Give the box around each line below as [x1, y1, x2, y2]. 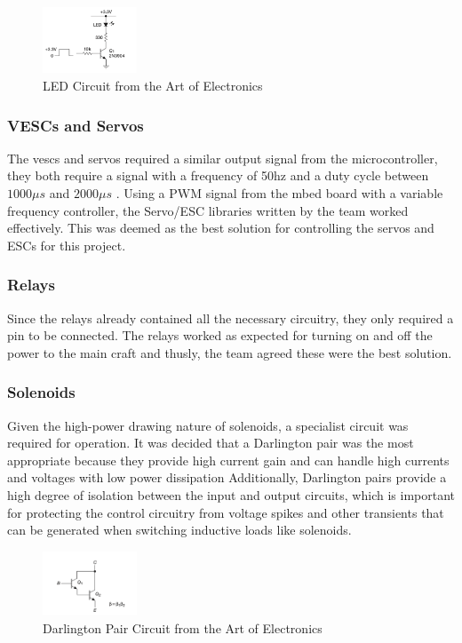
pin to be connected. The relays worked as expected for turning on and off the [7, 326, 433, 345]
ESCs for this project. [7, 235, 126, 254]
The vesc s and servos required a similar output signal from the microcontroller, [7, 148, 438, 167]
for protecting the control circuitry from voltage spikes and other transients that [7, 503, 444, 521]
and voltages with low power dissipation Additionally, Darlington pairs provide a [7, 468, 447, 487]
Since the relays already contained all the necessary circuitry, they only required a [7, 308, 454, 327]
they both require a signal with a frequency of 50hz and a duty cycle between [7, 166, 429, 185]
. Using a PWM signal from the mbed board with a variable [115, 184, 443, 202]
